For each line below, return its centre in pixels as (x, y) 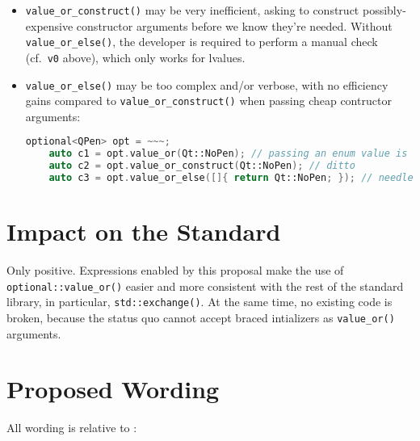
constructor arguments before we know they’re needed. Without (234, 25)
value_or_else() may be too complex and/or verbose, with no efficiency (207, 84)
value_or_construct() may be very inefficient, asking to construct (192, 10)
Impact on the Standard (144, 231)
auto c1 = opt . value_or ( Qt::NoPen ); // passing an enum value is (228, 154)
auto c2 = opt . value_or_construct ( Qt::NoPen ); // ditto (202, 166)
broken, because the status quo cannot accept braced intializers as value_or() (201, 317)
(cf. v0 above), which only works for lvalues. (135, 57)
